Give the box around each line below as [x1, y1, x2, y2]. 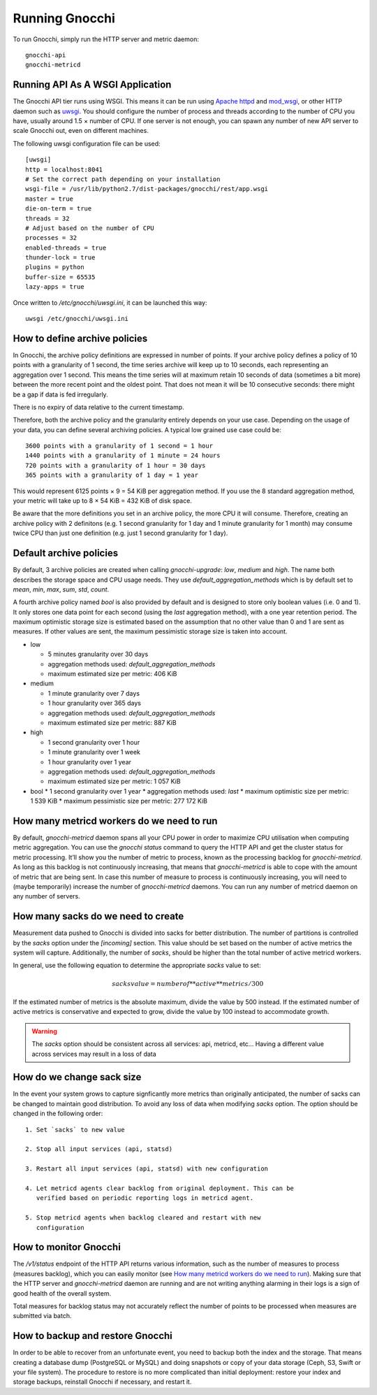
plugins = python [25, 263, 84, 271]
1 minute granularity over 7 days [47, 689, 140, 697]
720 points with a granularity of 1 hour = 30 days [25, 462, 206, 469]
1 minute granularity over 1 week [47, 748, 141, 757]
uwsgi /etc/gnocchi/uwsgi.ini [25, 315, 129, 323]
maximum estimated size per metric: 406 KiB [47, 670, 177, 678]
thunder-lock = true [25, 254, 96, 262]
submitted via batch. [13, 1312, 72, 1320]
